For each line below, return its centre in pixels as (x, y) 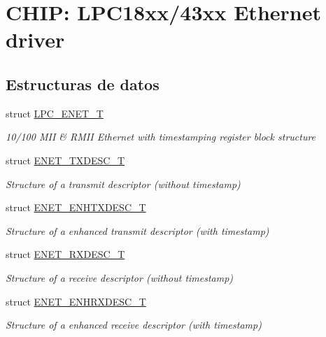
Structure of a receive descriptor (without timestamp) (120, 277)
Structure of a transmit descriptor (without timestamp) (123, 184)
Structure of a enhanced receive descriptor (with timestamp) (134, 325)
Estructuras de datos (83, 84)
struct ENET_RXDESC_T (65, 254)
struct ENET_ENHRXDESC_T (76, 301)
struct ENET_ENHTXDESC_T (76, 207)
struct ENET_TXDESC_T (65, 160)
